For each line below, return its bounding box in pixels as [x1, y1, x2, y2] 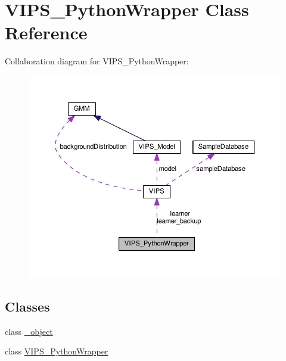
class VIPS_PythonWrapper [5, 345, 108, 357]
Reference [5, 20, 88, 45]
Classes [5, 297, 50, 315]
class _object [5, 325, 53, 337]
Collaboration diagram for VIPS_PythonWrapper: [5, 55, 189, 67]
